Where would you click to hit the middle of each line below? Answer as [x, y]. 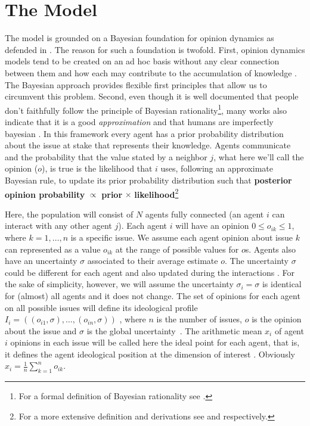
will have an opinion [212, 226]
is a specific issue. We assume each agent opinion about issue [182, 237]
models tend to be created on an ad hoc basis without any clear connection [142, 61]
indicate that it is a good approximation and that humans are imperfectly [139, 121]
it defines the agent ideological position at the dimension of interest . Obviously [150, 354]
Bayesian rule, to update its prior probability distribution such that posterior [148, 180]
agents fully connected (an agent [204, 214]
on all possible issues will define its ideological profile [101, 307]
